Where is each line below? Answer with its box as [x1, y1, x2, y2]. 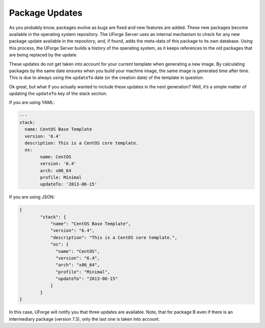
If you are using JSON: [9, 194, 55, 200]
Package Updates [9, 7, 83, 18]
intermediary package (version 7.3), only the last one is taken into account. [9, 316, 160, 322]
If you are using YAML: [9, 100, 55, 106]
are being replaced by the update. [9, 52, 78, 58]
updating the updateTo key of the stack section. [9, 91, 107, 97]
